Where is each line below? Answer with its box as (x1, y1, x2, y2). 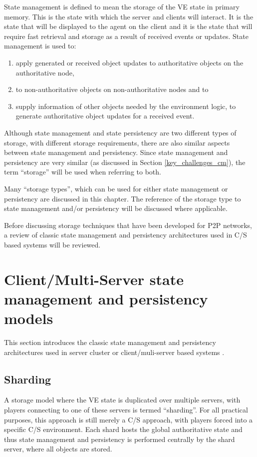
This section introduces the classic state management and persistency (4, 336, 216, 347)
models (4, 308, 53, 328)
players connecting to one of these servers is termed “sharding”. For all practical (4, 404, 248, 414)
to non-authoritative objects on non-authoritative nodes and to (15, 84, 209, 94)
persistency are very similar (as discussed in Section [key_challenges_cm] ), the (4, 156, 246, 167)
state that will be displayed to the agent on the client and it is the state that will (4, 21, 253, 31)
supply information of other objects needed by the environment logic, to (15, 100, 236, 111)
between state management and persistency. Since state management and (4, 147, 228, 157)
